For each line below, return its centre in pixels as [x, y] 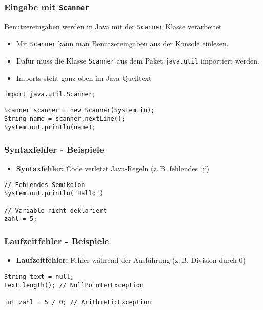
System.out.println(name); [50, 127]
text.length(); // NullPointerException [74, 285]
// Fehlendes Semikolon [45, 185]
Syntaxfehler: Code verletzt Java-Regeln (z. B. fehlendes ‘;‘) [113, 168]
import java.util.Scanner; [50, 95]
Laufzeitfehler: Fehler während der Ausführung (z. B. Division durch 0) [131, 260]
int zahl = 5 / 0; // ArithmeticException [78, 302]
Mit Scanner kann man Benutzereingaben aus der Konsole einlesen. [122, 43]
